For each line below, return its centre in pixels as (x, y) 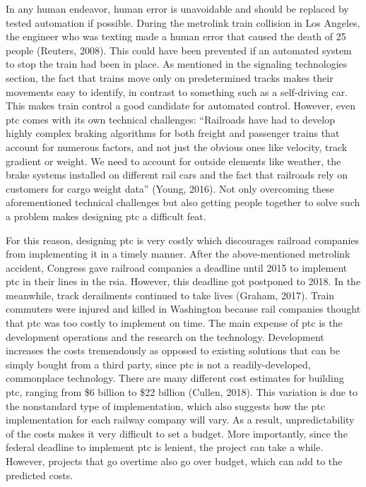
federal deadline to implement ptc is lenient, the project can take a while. (165, 447)
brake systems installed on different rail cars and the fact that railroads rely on (177, 175)
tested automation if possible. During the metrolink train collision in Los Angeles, (183, 22)
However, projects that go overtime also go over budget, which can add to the (174, 461)
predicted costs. (40, 475)
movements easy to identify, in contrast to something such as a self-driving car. (177, 91)
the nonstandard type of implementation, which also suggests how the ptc (165, 405)
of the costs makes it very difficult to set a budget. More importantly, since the (177, 433)
